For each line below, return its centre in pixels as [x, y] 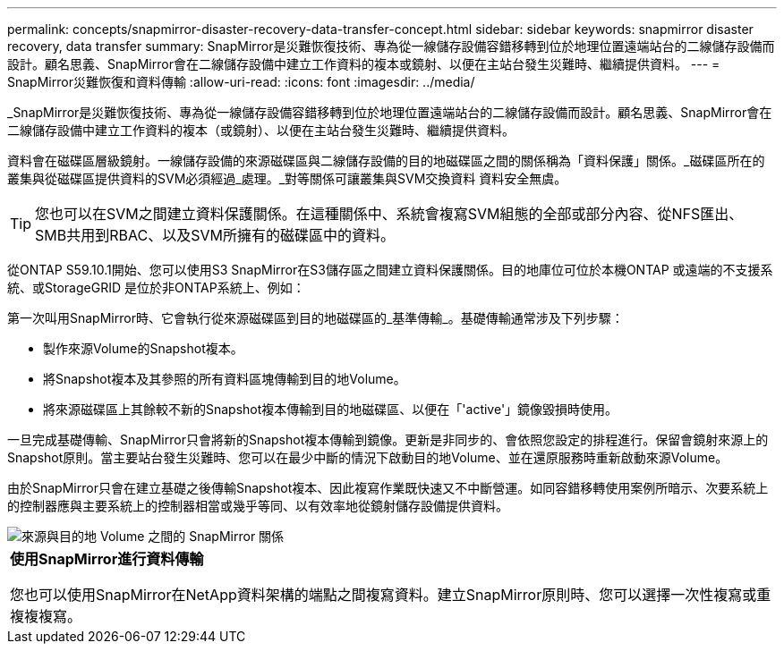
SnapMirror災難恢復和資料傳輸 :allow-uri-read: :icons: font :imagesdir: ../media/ [241, 82]
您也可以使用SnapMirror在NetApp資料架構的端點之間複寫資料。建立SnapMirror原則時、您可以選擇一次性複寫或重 [391, 595]
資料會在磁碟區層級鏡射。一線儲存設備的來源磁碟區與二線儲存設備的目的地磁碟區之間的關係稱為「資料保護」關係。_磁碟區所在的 [386, 161]
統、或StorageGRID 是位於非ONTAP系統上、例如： [156, 287]
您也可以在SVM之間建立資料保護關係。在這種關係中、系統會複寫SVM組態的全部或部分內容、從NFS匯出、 [389, 214]
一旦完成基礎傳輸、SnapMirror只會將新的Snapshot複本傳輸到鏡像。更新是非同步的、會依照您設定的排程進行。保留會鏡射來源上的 [388, 440]
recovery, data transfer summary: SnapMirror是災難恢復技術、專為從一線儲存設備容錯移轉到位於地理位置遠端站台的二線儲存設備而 [391, 46]
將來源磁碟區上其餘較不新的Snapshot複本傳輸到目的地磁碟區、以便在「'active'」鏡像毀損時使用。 [331, 409]
